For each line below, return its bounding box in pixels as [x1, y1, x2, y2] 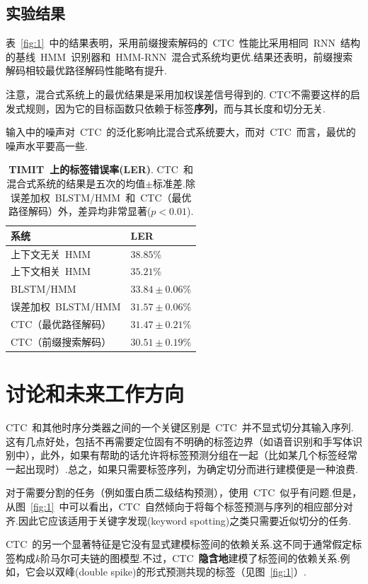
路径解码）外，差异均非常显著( [8, 204, 151, 218]
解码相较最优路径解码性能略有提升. [6, 63, 167, 78]
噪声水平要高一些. [6, 138, 88, 153]
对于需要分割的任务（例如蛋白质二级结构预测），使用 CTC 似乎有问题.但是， [6, 485, 362, 500]
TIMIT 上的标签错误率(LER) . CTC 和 [8, 162, 193, 177]
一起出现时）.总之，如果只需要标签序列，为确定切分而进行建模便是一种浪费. [6, 461, 358, 476]
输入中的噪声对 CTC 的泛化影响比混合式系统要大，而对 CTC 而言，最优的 [6, 124, 356, 139]
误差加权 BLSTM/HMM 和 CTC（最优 [10, 189, 192, 204]
